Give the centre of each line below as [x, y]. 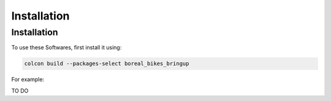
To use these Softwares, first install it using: [67, 47]
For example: [28, 80]
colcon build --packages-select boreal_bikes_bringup [107, 64]
